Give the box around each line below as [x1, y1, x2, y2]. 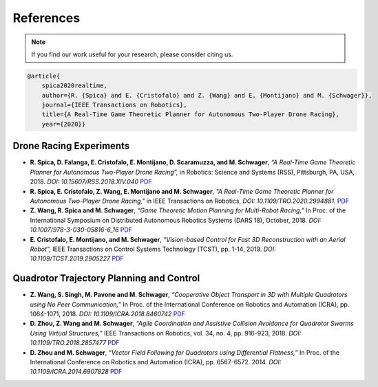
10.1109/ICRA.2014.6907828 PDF [30, 368, 123, 376]
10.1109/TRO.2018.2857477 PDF [30, 339, 120, 347]
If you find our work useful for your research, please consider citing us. [31, 50, 233, 58]
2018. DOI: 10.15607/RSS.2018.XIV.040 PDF [30, 177, 152, 186]
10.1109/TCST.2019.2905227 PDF [30, 254, 124, 263]
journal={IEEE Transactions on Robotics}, [41, 101, 187, 109]
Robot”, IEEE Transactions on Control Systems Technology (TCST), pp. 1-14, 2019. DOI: [30, 245, 276, 253]
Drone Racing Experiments [12, 140, 130, 152]
